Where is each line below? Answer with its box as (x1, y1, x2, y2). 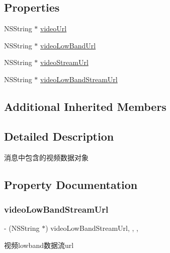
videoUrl (40, 23, 67, 34)
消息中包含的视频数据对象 (4, 152, 89, 162)
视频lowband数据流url (4, 239, 74, 250)
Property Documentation (4, 176, 138, 192)
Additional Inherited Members (4, 98, 166, 114)
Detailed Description (4, 128, 114, 144)
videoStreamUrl (40, 57, 89, 68)
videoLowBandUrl (40, 40, 96, 50)
